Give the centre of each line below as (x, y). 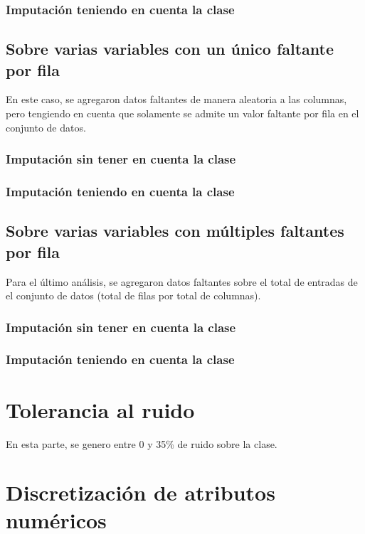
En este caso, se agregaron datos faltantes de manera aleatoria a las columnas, (176, 99)
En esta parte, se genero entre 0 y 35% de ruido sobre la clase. (142, 443)
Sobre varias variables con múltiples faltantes (175, 231)
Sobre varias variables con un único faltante (170, 49)
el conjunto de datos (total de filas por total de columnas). (133, 295)
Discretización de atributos (141, 492)
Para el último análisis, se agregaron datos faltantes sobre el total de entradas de (182, 281)
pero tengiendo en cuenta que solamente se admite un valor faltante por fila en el (182, 113)
